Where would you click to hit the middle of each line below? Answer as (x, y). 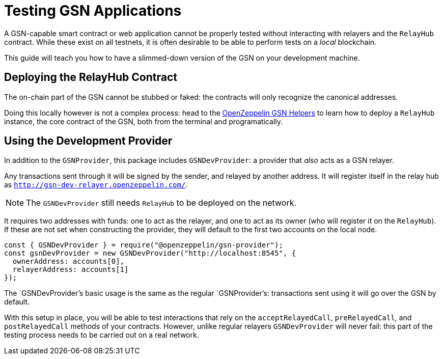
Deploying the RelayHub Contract (91, 77)
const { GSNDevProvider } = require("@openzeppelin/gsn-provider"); (144, 245)
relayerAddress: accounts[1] (71, 270)
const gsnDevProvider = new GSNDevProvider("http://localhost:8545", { (150, 253)
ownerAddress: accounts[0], (68, 261)
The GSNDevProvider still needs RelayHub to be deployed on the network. (161, 203)
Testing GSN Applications (93, 11)
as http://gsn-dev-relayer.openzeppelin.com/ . (96, 185)
